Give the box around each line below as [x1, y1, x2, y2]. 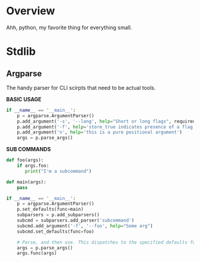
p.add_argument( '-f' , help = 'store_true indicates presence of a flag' [17, 124, 196, 130]
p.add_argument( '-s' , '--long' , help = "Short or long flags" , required [17, 118, 196, 124]
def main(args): [6, 179, 46, 185]
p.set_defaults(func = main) [17, 207, 84, 213]
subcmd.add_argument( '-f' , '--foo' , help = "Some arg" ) [17, 223, 153, 229]
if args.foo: [17, 163, 49, 169]
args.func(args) [17, 250, 58, 257]
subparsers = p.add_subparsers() [17, 212, 100, 218]
